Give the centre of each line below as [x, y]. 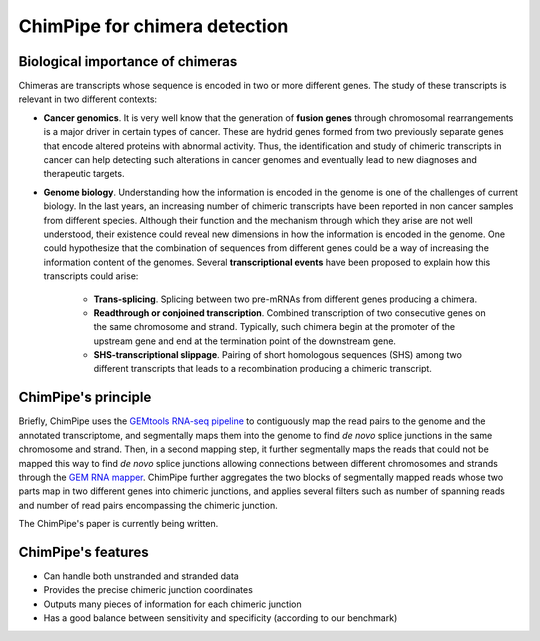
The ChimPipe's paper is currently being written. [118, 524]
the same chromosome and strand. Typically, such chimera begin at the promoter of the [274, 327]
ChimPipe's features [83, 551]
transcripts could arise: [91, 276]
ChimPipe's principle [85, 397]
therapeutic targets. [84, 174]
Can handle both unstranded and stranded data [141, 576]
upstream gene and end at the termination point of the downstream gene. [245, 341]
